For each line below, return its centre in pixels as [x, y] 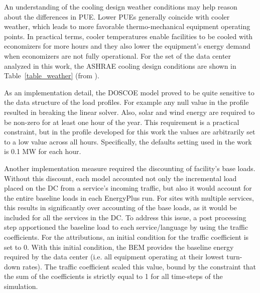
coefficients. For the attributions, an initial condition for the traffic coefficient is [126, 237]
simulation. [21, 286]
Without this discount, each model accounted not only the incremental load [120, 178]
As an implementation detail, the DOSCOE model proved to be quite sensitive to [129, 92]
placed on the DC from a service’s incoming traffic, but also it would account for [128, 188]
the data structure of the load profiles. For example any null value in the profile [126, 102]
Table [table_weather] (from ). [52, 76]
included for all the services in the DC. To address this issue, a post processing [125, 217]
